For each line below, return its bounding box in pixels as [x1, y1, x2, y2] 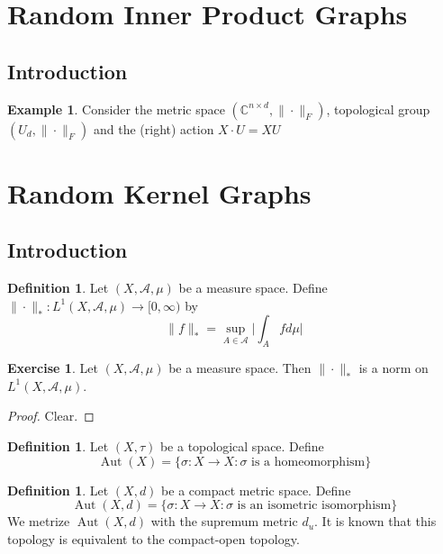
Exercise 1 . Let [7, 359, 98, 377]
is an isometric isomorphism [237, 499, 392, 513]
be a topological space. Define [159, 436, 324, 455]
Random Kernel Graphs [7, 174, 312, 211]
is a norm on [358, 359, 429, 377]
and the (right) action [93, 119, 214, 138]
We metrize [7, 512, 70, 531]
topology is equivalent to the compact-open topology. [7, 529, 300, 548]
